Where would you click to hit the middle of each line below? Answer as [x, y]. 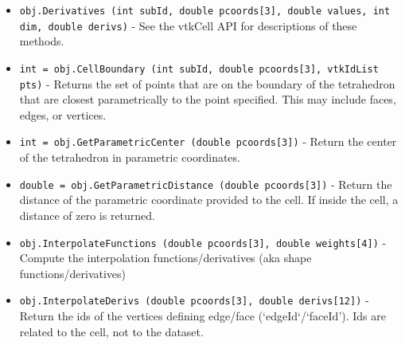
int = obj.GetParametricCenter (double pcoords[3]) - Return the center [208, 141]
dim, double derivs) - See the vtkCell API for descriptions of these [188, 25]
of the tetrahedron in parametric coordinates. [130, 157]
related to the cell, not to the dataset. [111, 331]
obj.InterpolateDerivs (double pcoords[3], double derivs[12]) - [194, 300]
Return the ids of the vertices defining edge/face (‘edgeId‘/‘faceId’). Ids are [202, 316]
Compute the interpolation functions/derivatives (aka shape [166, 258]
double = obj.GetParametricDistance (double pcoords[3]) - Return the [206, 184]
